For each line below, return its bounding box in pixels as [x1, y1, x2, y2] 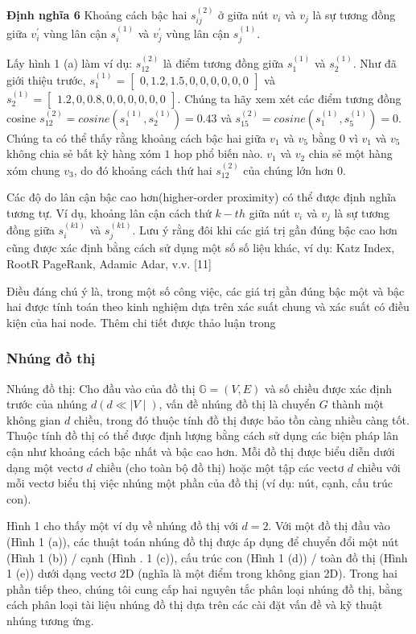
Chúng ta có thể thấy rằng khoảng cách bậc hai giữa [6, 129, 266, 146]
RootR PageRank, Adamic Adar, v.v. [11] [6, 255, 212, 271]
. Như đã [352, 55, 397, 72]
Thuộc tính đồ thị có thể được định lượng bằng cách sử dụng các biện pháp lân [6, 427, 399, 444]
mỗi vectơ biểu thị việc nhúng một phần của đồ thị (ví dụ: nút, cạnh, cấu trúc [6, 474, 393, 491]
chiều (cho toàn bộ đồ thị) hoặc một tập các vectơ [96, 458, 344, 475]
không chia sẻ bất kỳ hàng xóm [6, 145, 161, 162]
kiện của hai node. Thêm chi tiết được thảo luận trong [6, 313, 276, 330]
